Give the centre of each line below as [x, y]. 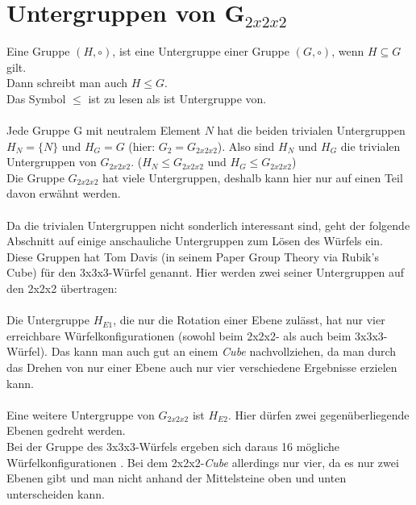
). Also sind [246, 146]
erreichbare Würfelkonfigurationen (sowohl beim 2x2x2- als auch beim [179, 335]
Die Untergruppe [48, 320]
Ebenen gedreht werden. [66, 430]
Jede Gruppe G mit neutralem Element [104, 130]
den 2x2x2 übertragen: [62, 288]
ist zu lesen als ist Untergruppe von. [177, 98]
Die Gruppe [35, 177]
